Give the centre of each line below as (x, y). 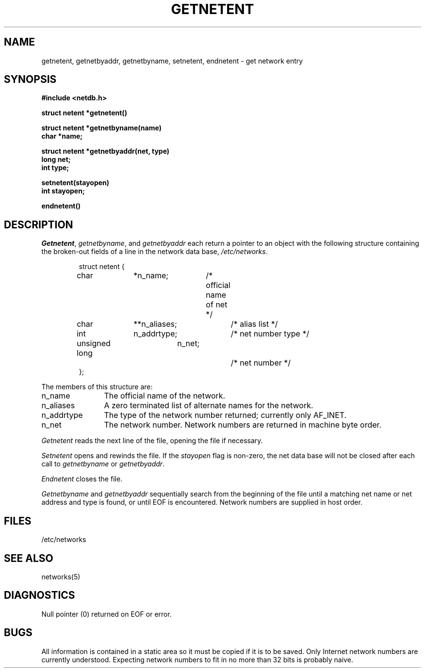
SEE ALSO (29, 558)
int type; (55, 168)
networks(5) (61, 576)
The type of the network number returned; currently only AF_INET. (225, 415)
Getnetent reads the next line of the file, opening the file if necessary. (152, 441)
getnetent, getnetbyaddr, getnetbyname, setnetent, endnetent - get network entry (172, 61)
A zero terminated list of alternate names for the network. (209, 406)
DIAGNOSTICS (40, 595)
